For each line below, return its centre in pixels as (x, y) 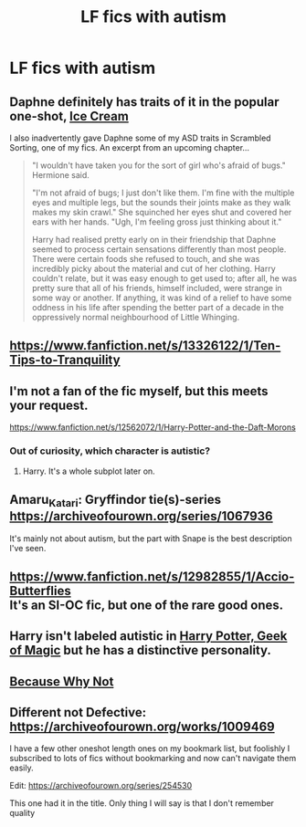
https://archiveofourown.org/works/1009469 (142, 727)
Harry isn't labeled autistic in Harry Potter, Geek (148, 636)
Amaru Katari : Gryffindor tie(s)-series (116, 501)
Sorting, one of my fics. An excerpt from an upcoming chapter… (129, 147)
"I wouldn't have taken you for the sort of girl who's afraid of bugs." (158, 165)
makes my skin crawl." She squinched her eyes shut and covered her (162, 212)
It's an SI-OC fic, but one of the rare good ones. (147, 605)
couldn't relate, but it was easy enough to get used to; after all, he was (164, 278)
